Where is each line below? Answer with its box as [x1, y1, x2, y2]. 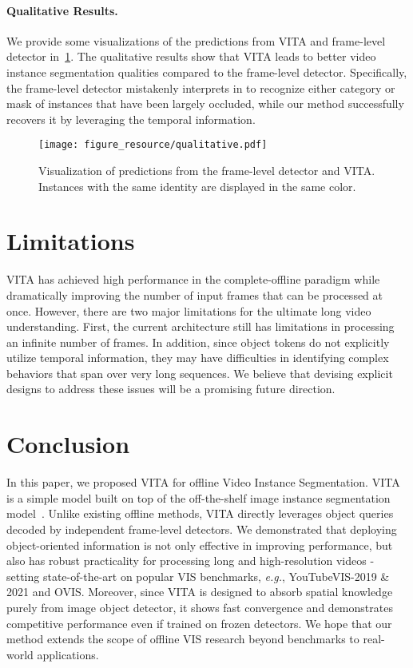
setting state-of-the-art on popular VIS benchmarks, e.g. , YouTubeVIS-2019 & [6, 567, 390, 584]
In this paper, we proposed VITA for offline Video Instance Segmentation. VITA [6, 474, 400, 491]
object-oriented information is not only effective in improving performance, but [6, 536, 393, 553]
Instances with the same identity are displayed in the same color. [38, 177, 356, 194]
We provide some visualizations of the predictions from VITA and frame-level [6, 32, 386, 49]
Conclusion [6, 427, 130, 460]
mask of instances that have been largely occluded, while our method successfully [6, 95, 404, 112]
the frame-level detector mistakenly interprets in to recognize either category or [6, 79, 395, 96]
